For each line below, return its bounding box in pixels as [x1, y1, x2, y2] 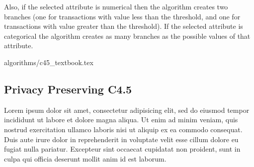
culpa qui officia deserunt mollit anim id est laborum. [4, 153, 167, 164]
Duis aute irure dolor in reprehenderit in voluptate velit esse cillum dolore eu [4, 134, 239, 144]
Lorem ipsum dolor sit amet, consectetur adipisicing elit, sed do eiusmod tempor [4, 104, 250, 115]
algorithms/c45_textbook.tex [4, 57, 93, 67]
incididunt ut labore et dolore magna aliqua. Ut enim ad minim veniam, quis [4, 114, 238, 125]
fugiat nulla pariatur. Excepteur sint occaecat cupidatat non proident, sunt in [4, 144, 241, 154]
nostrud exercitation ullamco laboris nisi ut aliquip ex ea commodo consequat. [4, 124, 243, 134]
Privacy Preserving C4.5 [4, 81, 132, 96]
